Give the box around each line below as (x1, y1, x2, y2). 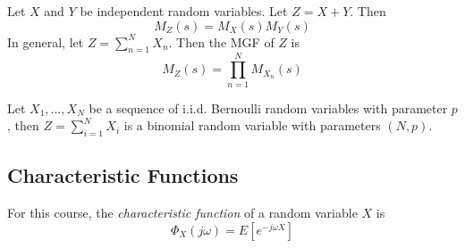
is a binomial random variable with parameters (123, 116, 381, 135)
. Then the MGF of (168, 32, 275, 51)
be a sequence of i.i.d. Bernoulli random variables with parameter (89, 98, 448, 117)
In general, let (7, 32, 84, 51)
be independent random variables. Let (80, 2, 288, 20)
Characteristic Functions (7, 161, 239, 189)
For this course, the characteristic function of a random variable (7, 203, 358, 222)
